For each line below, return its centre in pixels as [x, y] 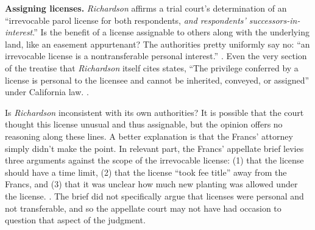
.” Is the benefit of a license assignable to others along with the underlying [171, 32]
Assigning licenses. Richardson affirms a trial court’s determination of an [146, 8]
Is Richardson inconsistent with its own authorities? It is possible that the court [154, 112]
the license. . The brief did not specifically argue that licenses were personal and [154, 196]
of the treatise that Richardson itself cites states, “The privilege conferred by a [152, 67]
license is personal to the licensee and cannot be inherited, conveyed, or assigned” [157, 80]
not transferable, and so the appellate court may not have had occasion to [143, 208]
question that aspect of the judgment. [75, 220]
